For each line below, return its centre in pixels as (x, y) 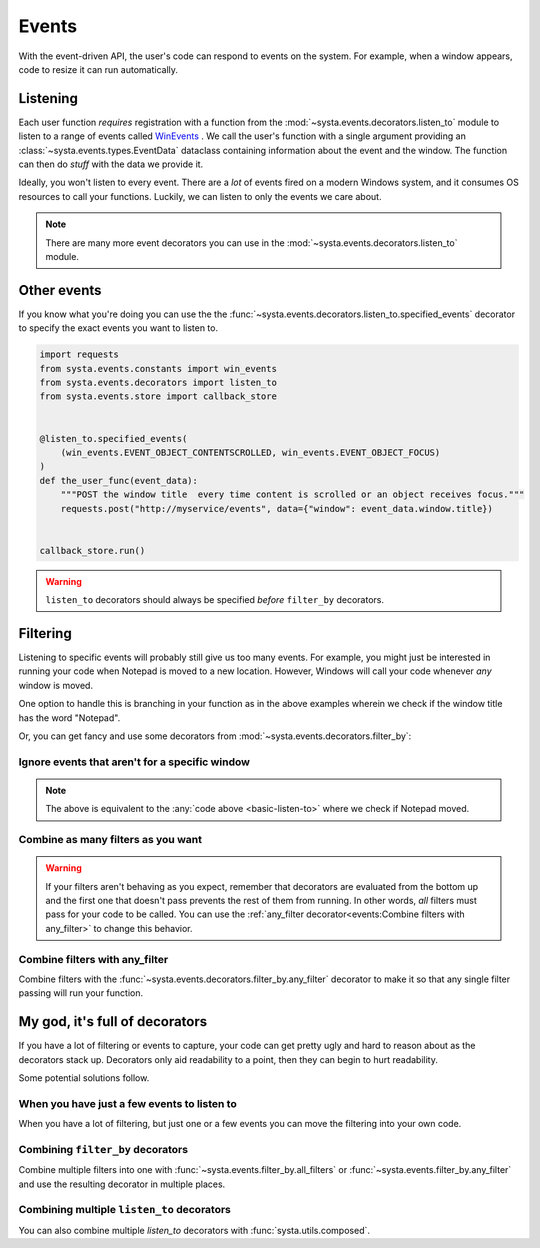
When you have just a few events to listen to (127, 1103)
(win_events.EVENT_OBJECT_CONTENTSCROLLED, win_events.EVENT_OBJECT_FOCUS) (250, 452)
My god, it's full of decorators (113, 1021)
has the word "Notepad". (69, 717)
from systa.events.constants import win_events (158, 368)
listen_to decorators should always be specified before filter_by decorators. (215, 600)
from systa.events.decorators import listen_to (158, 383)
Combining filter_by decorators (103, 1149)
